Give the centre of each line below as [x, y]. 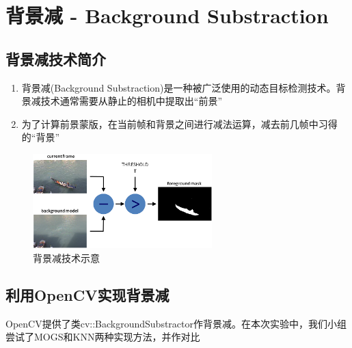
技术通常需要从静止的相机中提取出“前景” [132, 101]
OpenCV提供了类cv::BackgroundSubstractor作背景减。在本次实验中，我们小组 [176, 323]
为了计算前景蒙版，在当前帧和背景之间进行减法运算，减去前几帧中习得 [179, 123]
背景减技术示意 [66, 258]
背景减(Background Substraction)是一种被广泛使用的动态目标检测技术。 [179, 87]
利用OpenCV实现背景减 [87, 295]
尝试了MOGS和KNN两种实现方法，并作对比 [103, 337]
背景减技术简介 [56, 58]
